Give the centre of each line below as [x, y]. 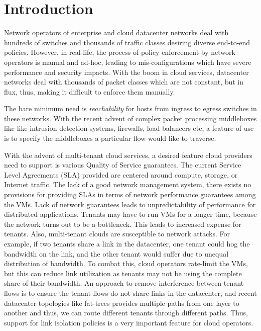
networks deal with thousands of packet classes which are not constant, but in [124, 82]
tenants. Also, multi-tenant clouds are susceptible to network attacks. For [117, 234]
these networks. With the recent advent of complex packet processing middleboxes [130, 118]
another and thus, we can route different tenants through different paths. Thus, [126, 313]
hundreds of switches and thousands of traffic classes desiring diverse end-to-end [127, 42]
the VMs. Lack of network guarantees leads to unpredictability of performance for [130, 204]
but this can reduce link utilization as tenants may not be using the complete [123, 273]
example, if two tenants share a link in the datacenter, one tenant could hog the [127, 243]
